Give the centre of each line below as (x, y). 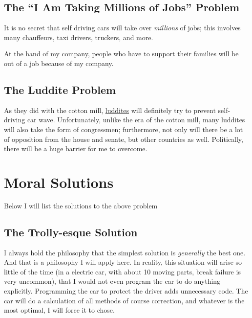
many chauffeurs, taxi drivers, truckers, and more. (79, 37)
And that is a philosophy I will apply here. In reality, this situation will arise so (123, 262)
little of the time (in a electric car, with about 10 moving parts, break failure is (122, 271)
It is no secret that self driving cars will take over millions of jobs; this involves (122, 28)
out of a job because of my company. (59, 63)
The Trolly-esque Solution (71, 232)
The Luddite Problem (60, 89)
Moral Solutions (59, 182)
